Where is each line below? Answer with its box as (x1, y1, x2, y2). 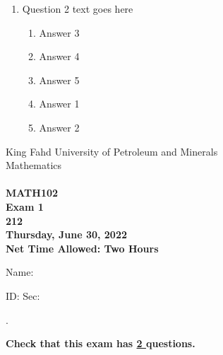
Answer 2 (39, 120, 80, 134)
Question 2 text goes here (22, 1, 133, 16)
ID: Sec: (6, 288, 40, 303)
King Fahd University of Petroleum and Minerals (6, 144, 218, 158)
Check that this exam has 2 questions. (6, 336, 195, 351)
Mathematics (6, 158, 62, 173)
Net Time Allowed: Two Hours (6, 240, 159, 255)
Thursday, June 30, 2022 (6, 227, 128, 242)
